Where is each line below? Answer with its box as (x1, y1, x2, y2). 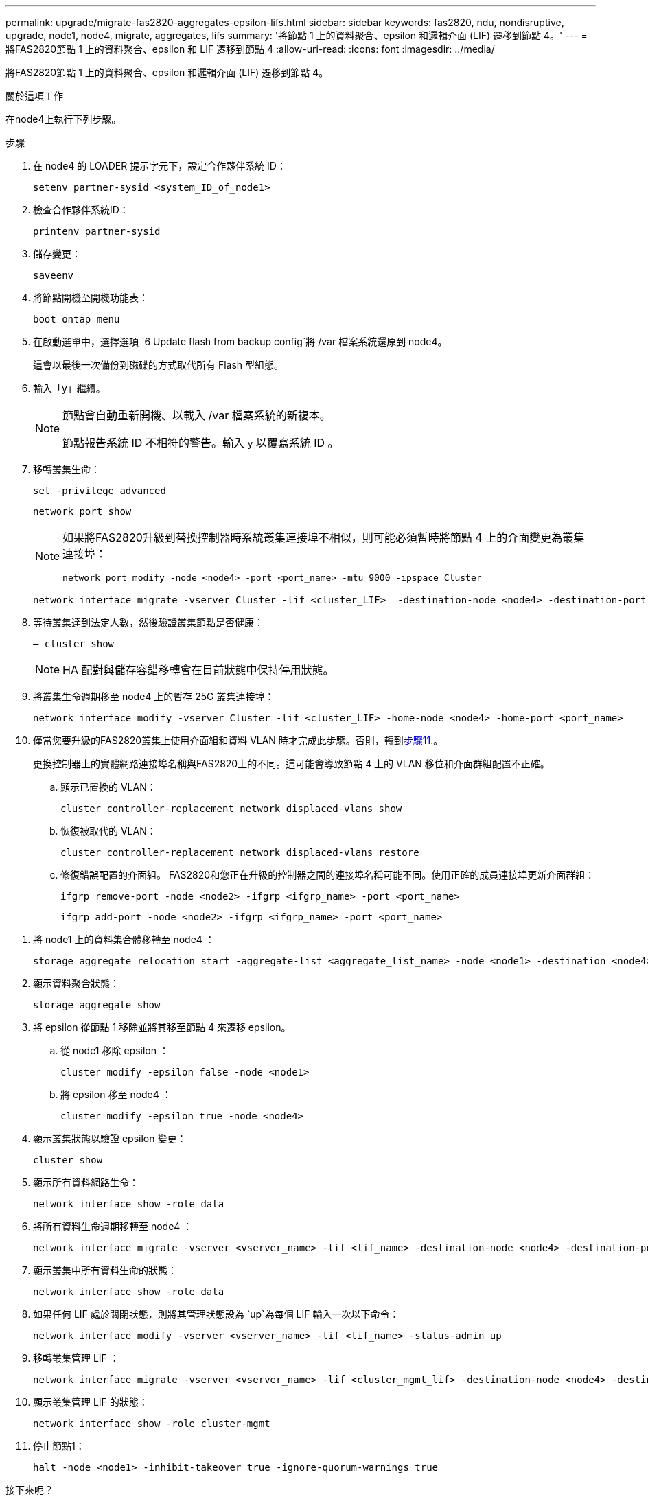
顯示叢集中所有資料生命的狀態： (33, 1264, 177, 1276)
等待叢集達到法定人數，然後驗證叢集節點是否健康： (33, 616, 264, 628)
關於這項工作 (5, 90, 63, 102)
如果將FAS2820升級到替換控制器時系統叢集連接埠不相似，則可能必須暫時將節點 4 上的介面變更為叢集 (62, 531, 585, 544)
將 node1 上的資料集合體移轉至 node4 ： (33, 933, 215, 945)
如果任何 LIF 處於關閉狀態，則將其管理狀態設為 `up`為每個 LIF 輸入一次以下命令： (33, 1308, 400, 1320)
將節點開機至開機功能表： (33, 292, 148, 303)
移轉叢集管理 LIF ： (33, 1352, 119, 1364)
